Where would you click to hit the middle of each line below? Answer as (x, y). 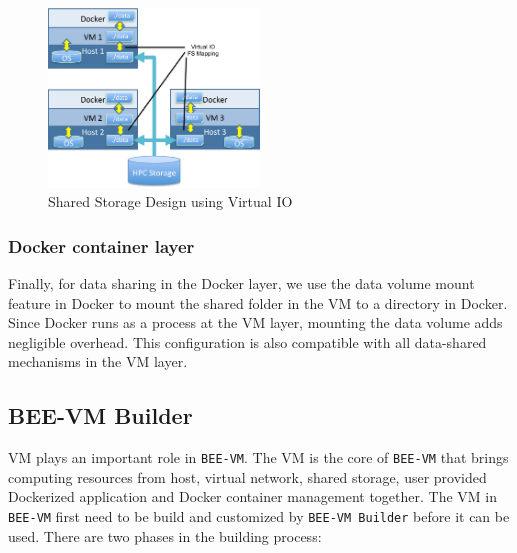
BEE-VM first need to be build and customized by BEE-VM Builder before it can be (259, 516)
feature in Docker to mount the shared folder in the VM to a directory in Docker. (258, 302)
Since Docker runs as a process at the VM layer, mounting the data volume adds (255, 322)
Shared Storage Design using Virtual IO (170, 201)
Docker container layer (101, 245)
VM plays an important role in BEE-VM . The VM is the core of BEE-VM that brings (258, 457)
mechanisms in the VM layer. (98, 361)
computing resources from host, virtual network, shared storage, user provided (247, 476)
